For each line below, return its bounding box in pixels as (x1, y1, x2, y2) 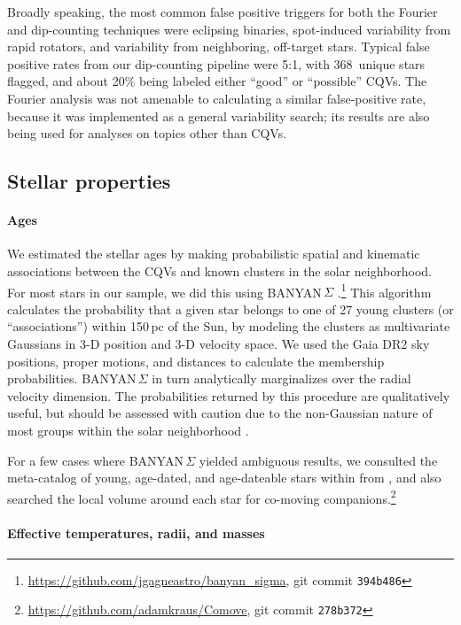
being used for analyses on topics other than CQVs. (7, 124, 287, 143)
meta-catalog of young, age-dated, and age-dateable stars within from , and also (7, 468, 441, 487)
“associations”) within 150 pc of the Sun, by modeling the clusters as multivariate (7, 317, 450, 336)
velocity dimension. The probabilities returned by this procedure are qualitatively (7, 386, 450, 405)
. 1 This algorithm (337, 280, 432, 301)
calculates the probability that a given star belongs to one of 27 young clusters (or (7, 299, 454, 318)
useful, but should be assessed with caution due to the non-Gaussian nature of (7, 404, 433, 422)
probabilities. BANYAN (7, 369, 137, 388)
